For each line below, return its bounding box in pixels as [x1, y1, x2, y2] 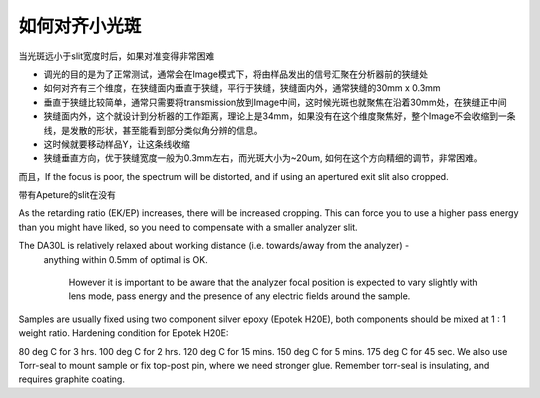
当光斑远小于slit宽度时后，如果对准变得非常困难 [18, 50, 215, 62]
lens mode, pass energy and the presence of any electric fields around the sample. [68, 290, 411, 302]
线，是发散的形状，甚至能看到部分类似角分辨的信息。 [43, 124, 263, 136]
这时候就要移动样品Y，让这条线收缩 [43, 138, 190, 150]
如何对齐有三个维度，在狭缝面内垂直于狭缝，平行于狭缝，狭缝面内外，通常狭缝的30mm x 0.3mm [43, 82, 441, 94]
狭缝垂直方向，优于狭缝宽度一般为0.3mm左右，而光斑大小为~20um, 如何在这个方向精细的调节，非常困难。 [43, 152, 483, 164]
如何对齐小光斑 [18, 15, 142, 37]
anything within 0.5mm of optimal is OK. [43, 253, 209, 265]
